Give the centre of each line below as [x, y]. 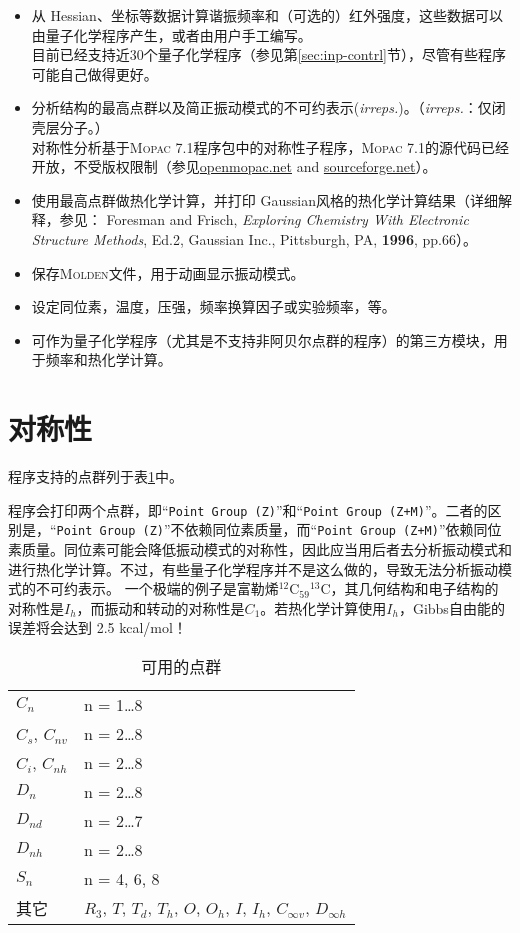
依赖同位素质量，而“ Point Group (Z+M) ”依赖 [329, 529]
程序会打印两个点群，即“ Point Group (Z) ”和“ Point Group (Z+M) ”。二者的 [248, 509]
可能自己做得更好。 [94, 73]
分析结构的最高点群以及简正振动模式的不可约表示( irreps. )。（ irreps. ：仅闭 [268, 107]
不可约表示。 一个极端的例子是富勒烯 [157, 588]
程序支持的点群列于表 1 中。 [95, 476]
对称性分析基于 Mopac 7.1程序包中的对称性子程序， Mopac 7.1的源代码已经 [270, 146]
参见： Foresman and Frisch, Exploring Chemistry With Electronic [264, 219]
